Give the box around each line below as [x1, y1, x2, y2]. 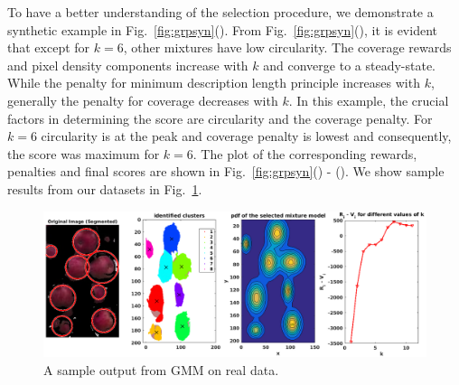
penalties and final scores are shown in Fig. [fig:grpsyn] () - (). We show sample [7, 162, 445, 181]
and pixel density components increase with [7, 55, 248, 74]
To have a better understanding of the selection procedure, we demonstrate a [7, 3, 434, 21]
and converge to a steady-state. [263, 55, 436, 74]
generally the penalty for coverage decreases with [7, 90, 278, 109]
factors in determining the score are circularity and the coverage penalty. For [7, 108, 433, 127]
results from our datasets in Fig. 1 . [7, 179, 202, 198]
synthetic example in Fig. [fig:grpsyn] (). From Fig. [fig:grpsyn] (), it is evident [7, 20, 437, 39]
